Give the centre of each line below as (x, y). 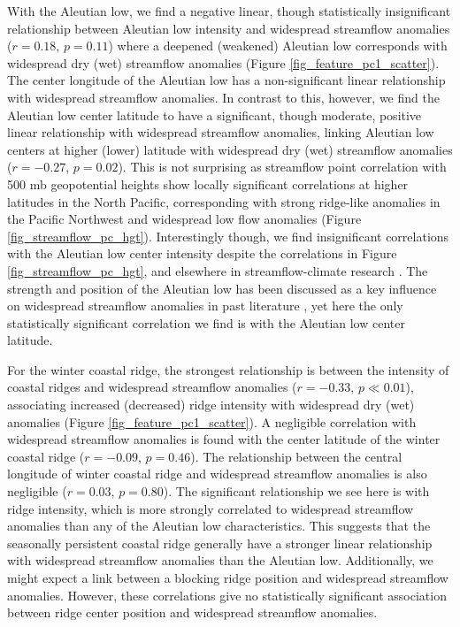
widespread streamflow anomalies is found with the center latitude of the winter (224, 439)
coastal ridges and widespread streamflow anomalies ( (152, 387)
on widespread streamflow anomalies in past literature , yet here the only (205, 306)
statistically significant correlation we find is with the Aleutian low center (206, 322)
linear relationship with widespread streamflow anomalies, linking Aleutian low (221, 132)
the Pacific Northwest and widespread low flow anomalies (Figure (184, 219)
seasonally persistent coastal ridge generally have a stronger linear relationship (220, 543)
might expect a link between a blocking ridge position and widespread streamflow (228, 577)
